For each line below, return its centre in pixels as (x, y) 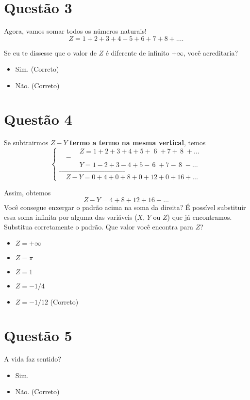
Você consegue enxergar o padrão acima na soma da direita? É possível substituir (125, 207)
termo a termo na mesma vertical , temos (138, 142)
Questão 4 (38, 119)
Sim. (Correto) (37, 69)
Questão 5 (38, 335)
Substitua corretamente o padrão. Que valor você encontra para (99, 226)
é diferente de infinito (137, 52)
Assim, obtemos (27, 192)
